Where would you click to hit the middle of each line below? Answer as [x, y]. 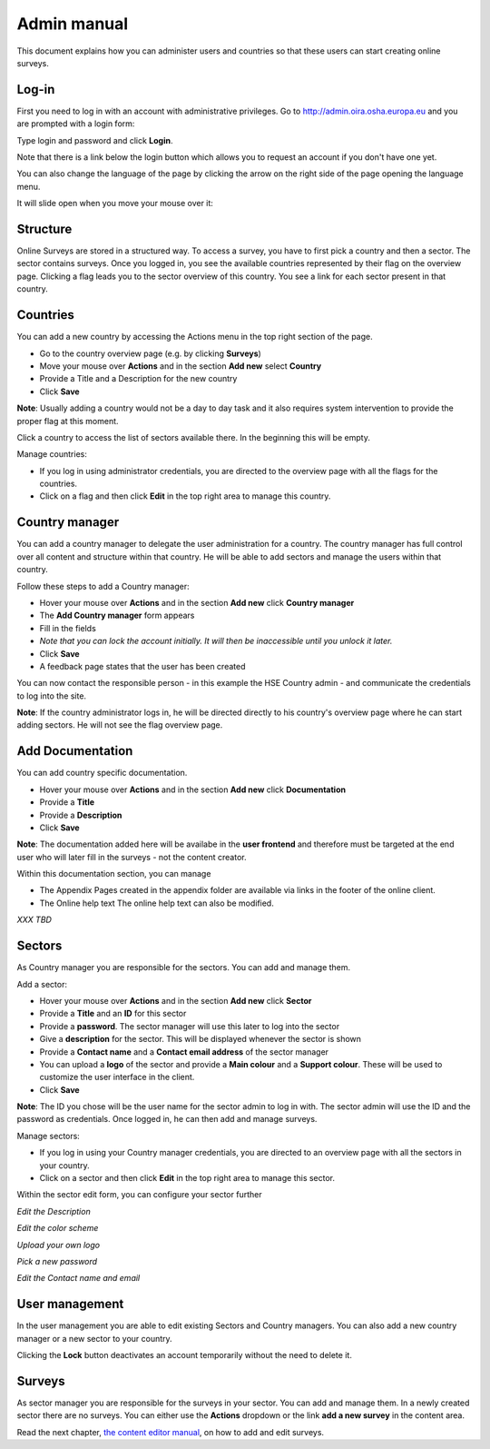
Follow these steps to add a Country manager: [103, 586]
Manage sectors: [49, 1136]
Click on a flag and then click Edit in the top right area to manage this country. [185, 496]
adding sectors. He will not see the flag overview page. [120, 725]
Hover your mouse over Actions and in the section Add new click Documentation [193, 789]
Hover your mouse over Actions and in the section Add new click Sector [176, 1000]
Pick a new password [57, 1261]
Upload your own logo [58, 1245]
